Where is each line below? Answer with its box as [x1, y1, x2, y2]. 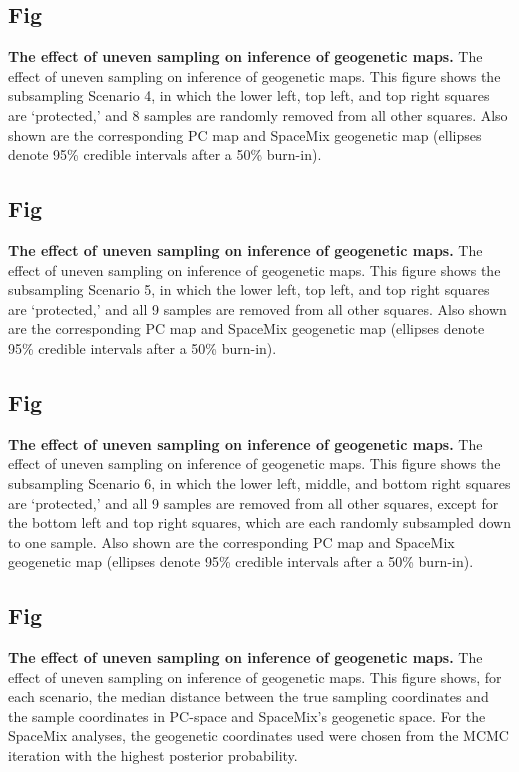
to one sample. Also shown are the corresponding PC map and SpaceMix [8, 531, 455, 552]
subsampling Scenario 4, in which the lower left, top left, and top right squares [8, 85, 490, 106]
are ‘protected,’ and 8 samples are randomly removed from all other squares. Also [8, 104, 508, 125]
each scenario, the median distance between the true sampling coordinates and [8, 686, 489, 707]
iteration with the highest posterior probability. [8, 745, 298, 766]
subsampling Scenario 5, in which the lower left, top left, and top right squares [8, 279, 490, 300]
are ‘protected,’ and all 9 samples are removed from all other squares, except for [8, 492, 499, 513]
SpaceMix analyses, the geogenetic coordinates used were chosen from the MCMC [8, 725, 509, 746]
